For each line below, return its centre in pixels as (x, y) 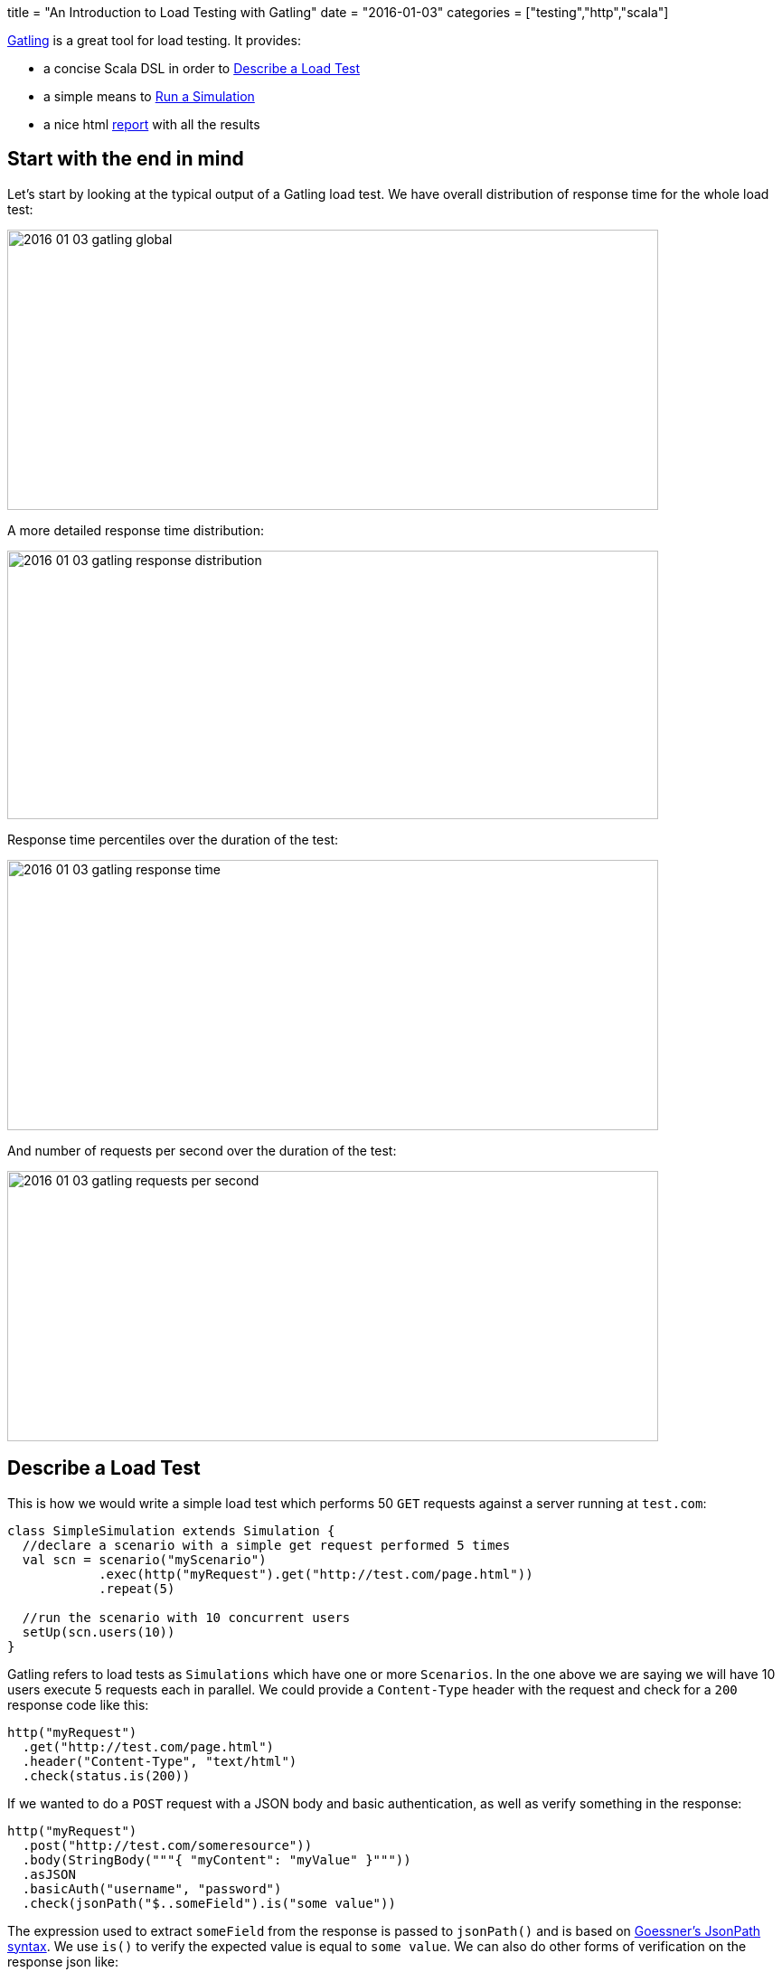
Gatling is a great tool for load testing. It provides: (154, 40)
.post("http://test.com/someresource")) (167, 1845)
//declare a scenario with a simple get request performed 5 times (266, 1545)
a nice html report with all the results (152, 124)
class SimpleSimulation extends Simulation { (171, 1530)
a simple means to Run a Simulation (149, 96)
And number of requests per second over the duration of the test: (202, 1150)
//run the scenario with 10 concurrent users (186, 1617)
